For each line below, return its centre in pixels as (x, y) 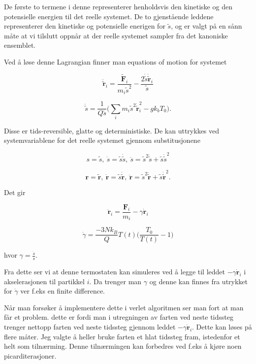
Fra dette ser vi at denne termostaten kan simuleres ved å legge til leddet (114, 271)
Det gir (15, 192)
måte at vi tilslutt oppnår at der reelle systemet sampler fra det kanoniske (116, 35)
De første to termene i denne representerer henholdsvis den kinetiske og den (118, 6)
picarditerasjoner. (30, 355)
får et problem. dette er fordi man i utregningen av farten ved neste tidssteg (119, 317)
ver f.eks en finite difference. (63, 291)
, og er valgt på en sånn (207, 26)
